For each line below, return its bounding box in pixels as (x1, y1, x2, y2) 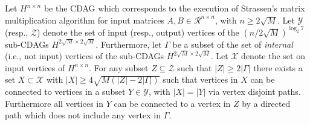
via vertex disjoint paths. (208, 85, 301, 98)
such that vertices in (163, 73, 238, 86)
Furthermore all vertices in (5, 97, 103, 109)
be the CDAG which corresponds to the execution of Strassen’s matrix (44, 2, 305, 14)
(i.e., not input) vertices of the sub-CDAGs (5, 50, 164, 62)
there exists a (253, 61, 303, 74)
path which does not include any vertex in (5, 109, 161, 121)
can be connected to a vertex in (114, 97, 231, 109)
